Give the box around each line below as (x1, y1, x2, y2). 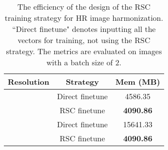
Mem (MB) (115, 76, 160, 87)
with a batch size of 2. (46, 57, 122, 68)
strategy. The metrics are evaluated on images (6, 45, 162, 57)
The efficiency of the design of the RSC (17, 1, 151, 12)
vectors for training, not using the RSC (17, 34, 151, 45)
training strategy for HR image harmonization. (4, 12, 163, 23)
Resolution (8, 76, 49, 87)
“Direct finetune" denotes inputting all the (12, 23, 156, 34)
